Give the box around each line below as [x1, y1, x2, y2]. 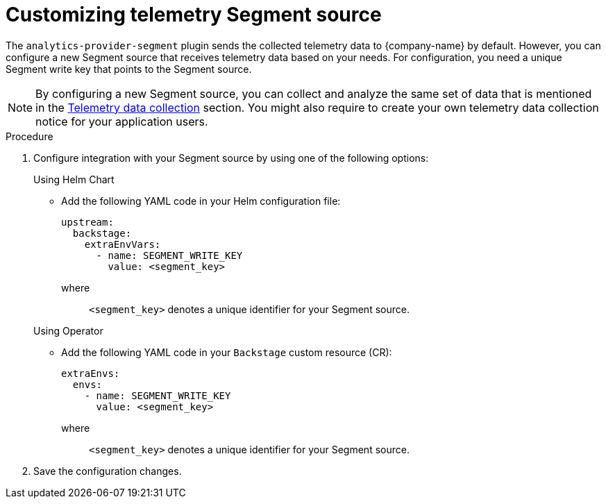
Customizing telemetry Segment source [6, 3, 382, 26]
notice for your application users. [35, 114, 208, 128]
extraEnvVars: [84, 238, 161, 250]
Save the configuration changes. [33, 464, 182, 477]
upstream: [61, 216, 114, 228]
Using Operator [33, 324, 103, 337]
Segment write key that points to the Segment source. [6, 62, 252, 75]
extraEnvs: [61, 367, 120, 379]
